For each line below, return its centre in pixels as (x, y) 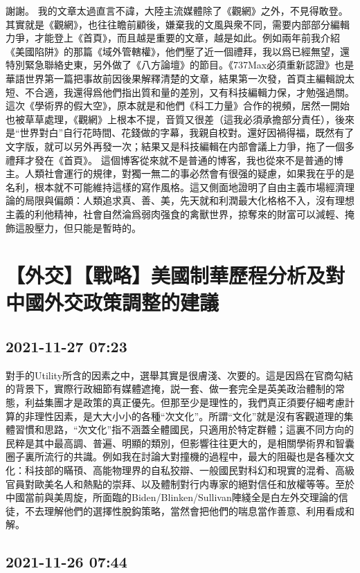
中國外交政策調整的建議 (112, 302)
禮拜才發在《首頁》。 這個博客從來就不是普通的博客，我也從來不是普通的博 (174, 160)
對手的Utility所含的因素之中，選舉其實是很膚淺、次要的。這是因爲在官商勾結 (180, 375)
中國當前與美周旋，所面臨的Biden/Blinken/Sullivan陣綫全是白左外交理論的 (172, 497)
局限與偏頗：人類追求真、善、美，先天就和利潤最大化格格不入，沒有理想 (189, 200)
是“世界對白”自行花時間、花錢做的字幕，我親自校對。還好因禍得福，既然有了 (180, 133)
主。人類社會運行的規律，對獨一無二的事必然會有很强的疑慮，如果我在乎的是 (180, 173)
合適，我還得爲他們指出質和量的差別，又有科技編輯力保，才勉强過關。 (194, 92)
